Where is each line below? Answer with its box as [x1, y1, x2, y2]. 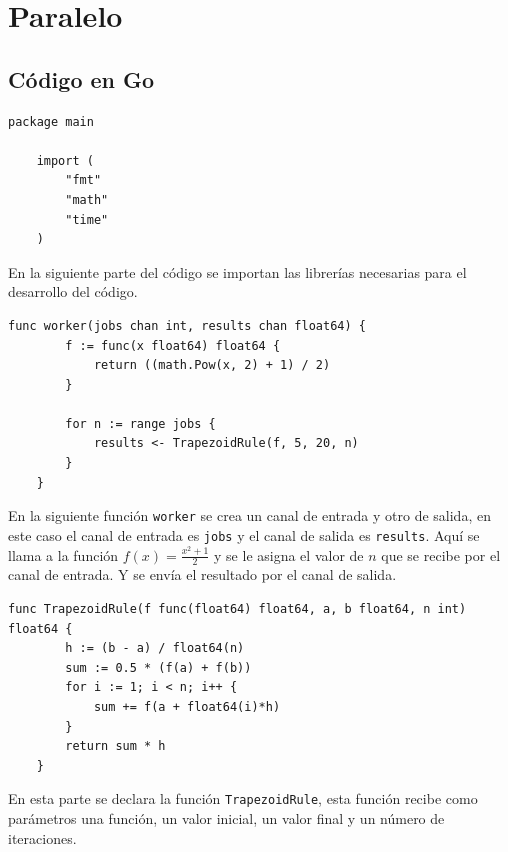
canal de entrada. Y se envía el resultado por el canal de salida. [8, 564, 397, 585]
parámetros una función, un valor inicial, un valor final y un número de [8, 808, 445, 828]
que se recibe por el [381, 544, 501, 565]
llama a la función [8, 544, 119, 565]
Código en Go [8, 63, 155, 94]
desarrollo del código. [8, 281, 138, 302]
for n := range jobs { [65, 416, 216, 431]
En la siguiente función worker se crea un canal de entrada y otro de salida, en [8, 505, 491, 526]
